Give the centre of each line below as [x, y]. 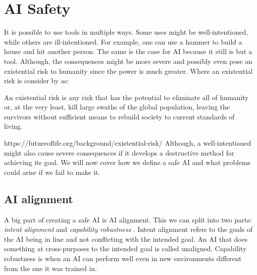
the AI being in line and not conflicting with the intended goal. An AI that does [126, 239]
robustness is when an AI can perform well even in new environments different [123, 258]
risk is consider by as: [37, 81]
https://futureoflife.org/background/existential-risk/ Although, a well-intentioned [128, 143]
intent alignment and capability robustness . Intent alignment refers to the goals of [128, 229]
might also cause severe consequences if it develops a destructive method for [119, 152]
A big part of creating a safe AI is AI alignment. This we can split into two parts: [128, 219]
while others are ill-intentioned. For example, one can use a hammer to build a [123, 41]
